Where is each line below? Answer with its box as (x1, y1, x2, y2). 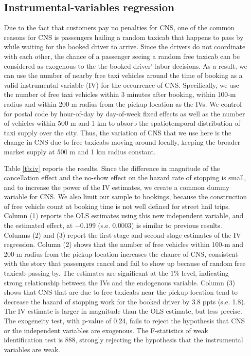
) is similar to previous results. (131, 220, 222, 230)
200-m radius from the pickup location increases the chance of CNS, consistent (4, 248, 238, 259)
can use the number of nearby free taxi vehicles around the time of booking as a (4, 70, 243, 80)
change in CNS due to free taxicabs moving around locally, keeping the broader (4, 137, 240, 147)
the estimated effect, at (4, 220, 73, 230)
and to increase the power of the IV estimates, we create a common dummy (4, 182, 230, 192)
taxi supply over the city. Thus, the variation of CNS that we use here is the (4, 127, 232, 137)
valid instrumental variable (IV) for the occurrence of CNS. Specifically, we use (4, 79, 239, 90)
